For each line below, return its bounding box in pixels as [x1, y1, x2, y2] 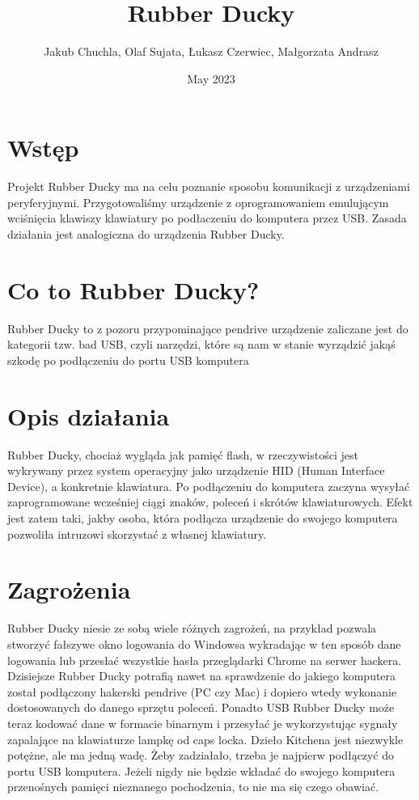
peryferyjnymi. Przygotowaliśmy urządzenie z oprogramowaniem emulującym [7, 193, 389, 210]
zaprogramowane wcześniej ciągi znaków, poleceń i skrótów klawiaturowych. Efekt [7, 493, 413, 510]
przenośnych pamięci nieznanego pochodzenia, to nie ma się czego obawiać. [7, 778, 379, 795]
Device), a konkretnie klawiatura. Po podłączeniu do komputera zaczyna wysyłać [7, 477, 410, 494]
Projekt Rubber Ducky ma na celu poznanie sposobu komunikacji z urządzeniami [7, 178, 410, 195]
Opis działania [7, 399, 170, 432]
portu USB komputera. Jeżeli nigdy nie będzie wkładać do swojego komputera [7, 762, 396, 779]
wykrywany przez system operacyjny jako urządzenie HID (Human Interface [7, 462, 385, 479]
